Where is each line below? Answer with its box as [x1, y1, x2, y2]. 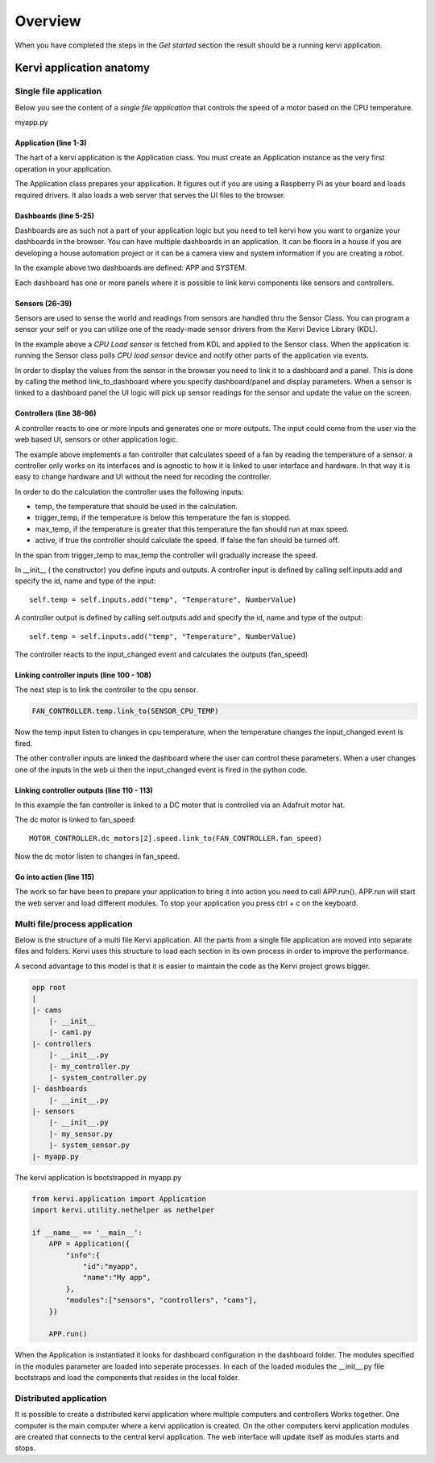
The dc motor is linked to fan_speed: [14, 814, 136, 825]
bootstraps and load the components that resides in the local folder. [14, 1373, 240, 1382]
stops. [14, 1443, 36, 1453]
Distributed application [14, 1392, 107, 1403]
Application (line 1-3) [14, 138, 88, 148]
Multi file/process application [14, 918, 133, 930]
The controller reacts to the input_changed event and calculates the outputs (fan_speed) [14, 649, 309, 659]
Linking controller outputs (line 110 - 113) [14, 785, 153, 795]
